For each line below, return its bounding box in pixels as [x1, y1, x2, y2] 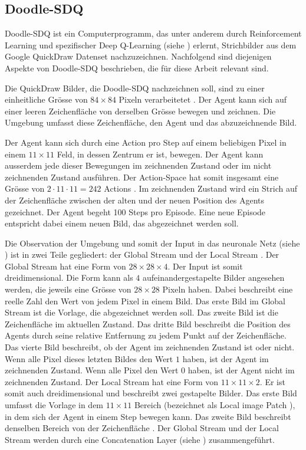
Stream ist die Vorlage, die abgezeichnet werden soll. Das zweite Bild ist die [5, 306, 278, 318]
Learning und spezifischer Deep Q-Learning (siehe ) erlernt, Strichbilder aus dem [5, 38, 297, 51]
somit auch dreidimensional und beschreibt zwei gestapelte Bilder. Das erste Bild [5, 387, 297, 399]
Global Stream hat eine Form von [5, 260, 126, 272]
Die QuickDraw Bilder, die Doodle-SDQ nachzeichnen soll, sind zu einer [5, 81, 265, 94]
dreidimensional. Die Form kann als [5, 271, 133, 284]
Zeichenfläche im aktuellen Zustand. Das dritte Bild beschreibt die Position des [5, 317, 291, 330]
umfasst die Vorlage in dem [5, 399, 104, 411]
